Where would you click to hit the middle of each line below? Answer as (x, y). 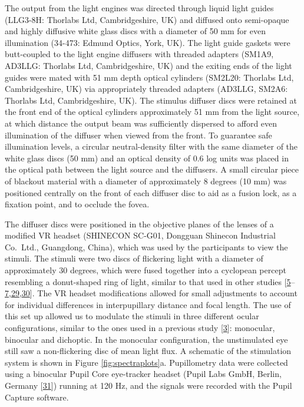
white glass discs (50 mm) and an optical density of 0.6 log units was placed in (147, 158)
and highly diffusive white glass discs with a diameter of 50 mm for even (135, 31)
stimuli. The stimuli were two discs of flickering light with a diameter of (134, 258)
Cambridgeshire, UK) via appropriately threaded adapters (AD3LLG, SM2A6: (146, 89)
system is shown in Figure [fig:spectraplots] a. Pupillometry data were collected (146, 362)
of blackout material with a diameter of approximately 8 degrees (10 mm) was (146, 181)
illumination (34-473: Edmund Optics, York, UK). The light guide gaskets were (148, 42)
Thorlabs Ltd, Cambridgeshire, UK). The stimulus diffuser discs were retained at (151, 100)
